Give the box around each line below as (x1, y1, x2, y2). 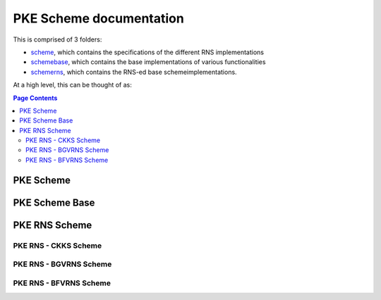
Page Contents (13, 94, 58, 102)
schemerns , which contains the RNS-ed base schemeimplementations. (30, 68, 237, 76)
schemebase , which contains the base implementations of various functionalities (30, 58, 266, 66)
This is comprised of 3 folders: (13, 35, 102, 44)
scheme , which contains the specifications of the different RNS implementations (30, 48, 265, 56)
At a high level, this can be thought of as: (13, 81, 132, 89)
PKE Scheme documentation (13, 11, 185, 26)
